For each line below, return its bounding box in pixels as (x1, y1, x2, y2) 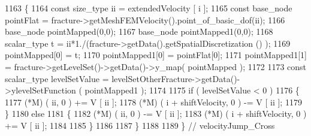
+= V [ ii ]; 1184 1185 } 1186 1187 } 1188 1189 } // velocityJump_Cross (5, 119, 275, 131)
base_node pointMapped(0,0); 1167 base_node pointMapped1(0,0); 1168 (5, 25, 273, 38)
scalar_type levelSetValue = (5, 72, 109, 84)
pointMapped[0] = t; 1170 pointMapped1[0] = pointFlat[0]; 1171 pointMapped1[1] (5, 49, 307, 61)
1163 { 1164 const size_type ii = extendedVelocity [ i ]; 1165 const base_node (5, 2, 292, 14)
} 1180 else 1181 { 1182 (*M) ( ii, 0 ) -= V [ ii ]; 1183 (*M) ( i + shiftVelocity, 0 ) (5, 107, 307, 120)
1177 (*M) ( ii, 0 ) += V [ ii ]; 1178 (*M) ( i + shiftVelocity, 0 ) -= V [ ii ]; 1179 (5, 95, 302, 108)
